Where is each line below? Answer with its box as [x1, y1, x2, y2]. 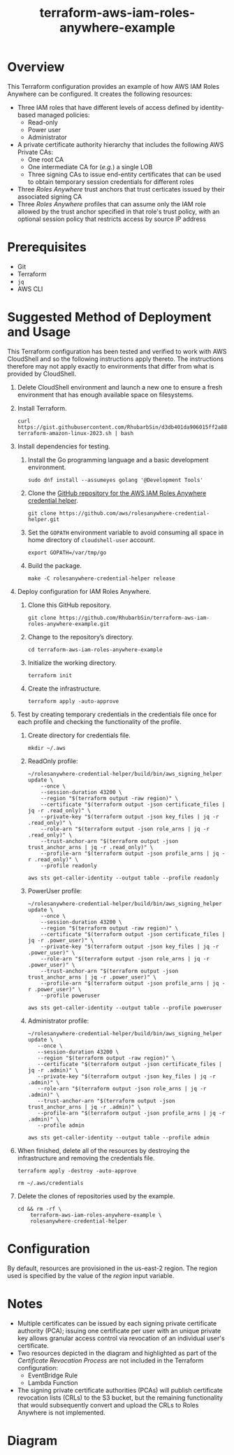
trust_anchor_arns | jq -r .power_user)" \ [27, 974, 157, 981]
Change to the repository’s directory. [27, 632, 134, 641]
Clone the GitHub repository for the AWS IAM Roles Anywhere [27, 488, 207, 497]
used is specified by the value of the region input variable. [7, 1271, 175, 1279]
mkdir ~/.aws [27, 744, 66, 751]
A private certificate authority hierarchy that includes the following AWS [17, 140, 224, 148]
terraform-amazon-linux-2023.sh [17, 430, 112, 436]
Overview [7, 59, 65, 75]
